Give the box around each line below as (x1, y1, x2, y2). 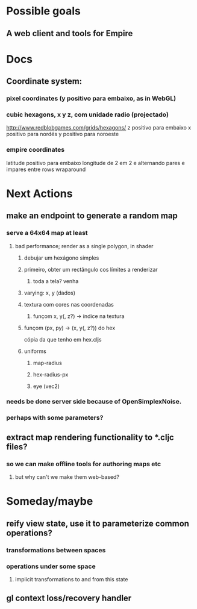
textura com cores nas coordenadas (23, 301, 114, 308)
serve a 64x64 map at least (6, 229, 89, 237)
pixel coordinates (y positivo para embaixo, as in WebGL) (6, 95, 177, 103)
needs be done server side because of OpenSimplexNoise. (6, 398, 182, 406)
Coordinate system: (6, 77, 83, 87)
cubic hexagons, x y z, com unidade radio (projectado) (6, 110, 169, 119)
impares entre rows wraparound (6, 166, 86, 173)
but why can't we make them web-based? (14, 473, 119, 481)
